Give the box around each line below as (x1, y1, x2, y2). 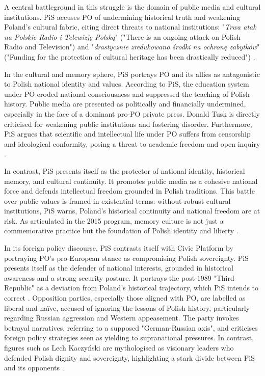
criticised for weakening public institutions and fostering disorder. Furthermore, (4, 118, 252, 129)
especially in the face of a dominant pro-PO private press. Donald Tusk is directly (4, 108, 260, 119)
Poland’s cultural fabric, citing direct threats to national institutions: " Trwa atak (4, 21, 256, 32)
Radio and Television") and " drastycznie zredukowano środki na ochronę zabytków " (4, 41, 260, 52)
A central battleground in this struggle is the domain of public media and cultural (4, 2, 261, 12)
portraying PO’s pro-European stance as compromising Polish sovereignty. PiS (4, 252, 249, 263)
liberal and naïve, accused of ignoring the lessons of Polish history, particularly (4, 302, 250, 313)
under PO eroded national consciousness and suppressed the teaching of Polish (4, 88, 250, 99)
